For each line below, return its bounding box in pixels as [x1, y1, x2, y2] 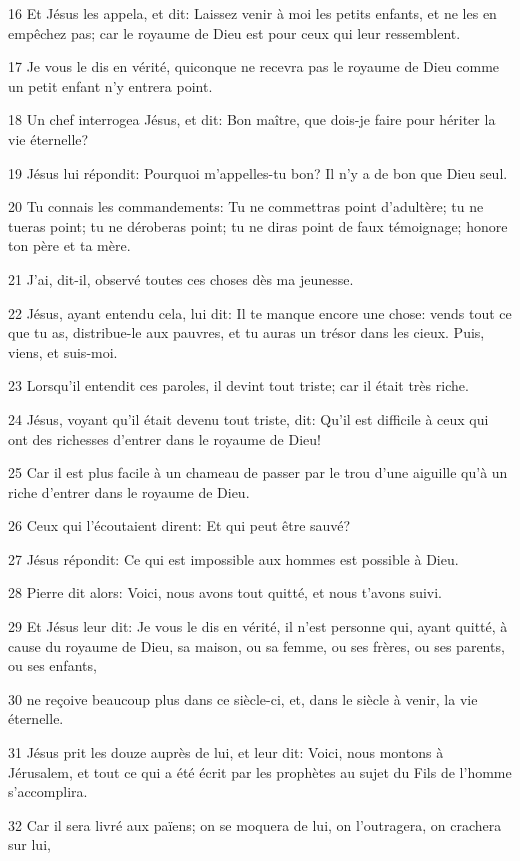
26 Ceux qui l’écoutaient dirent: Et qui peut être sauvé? [8, 515, 351, 536]
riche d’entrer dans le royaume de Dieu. [8, 481, 250, 502]
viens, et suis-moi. [8, 341, 118, 362]
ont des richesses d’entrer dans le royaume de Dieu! [8, 428, 321, 449]
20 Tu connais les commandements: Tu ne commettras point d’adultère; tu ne [8, 196, 484, 217]
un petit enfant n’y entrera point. [8, 75, 213, 96]
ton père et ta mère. [8, 235, 131, 256]
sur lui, [8, 834, 51, 855]
